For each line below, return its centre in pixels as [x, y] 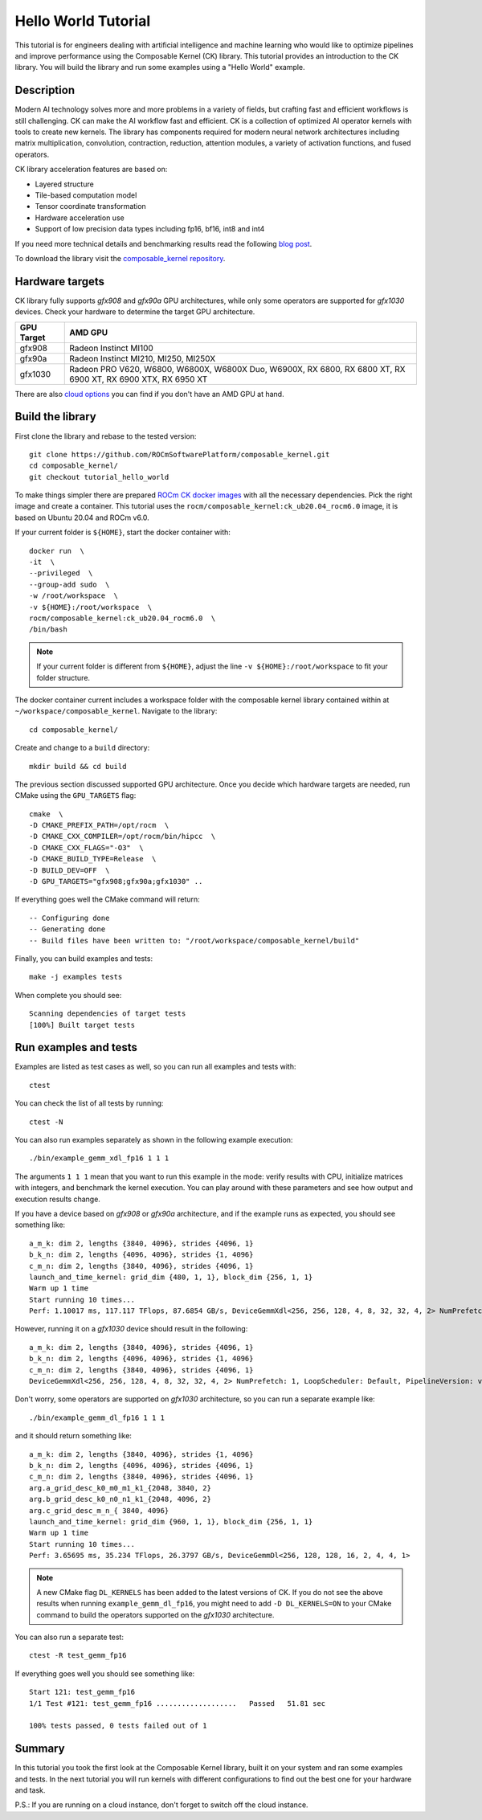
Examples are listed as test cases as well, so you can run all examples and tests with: [155, 1067]
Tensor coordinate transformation [90, 207]
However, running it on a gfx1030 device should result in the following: [131, 1329]
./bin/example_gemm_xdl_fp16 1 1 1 [99, 1158]
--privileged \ [61, 573]
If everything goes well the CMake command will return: [107, 899]
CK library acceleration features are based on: [91, 170]
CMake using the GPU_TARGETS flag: [76, 795]
